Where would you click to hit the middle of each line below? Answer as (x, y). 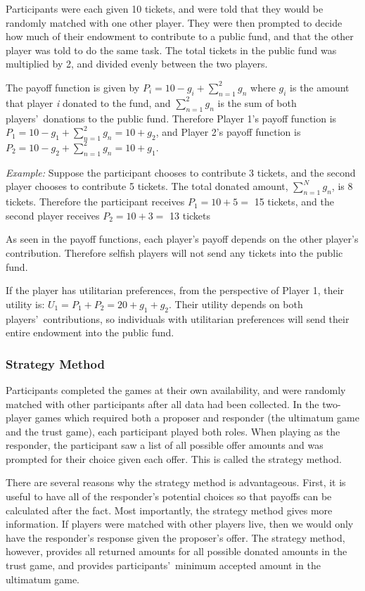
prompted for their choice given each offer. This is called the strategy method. (174, 458)
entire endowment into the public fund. (90, 332)
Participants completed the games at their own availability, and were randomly (176, 389)
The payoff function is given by (73, 87)
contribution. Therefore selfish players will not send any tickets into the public (174, 252)
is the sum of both (257, 102)
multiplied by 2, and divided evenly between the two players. (137, 64)
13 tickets (190, 215)
